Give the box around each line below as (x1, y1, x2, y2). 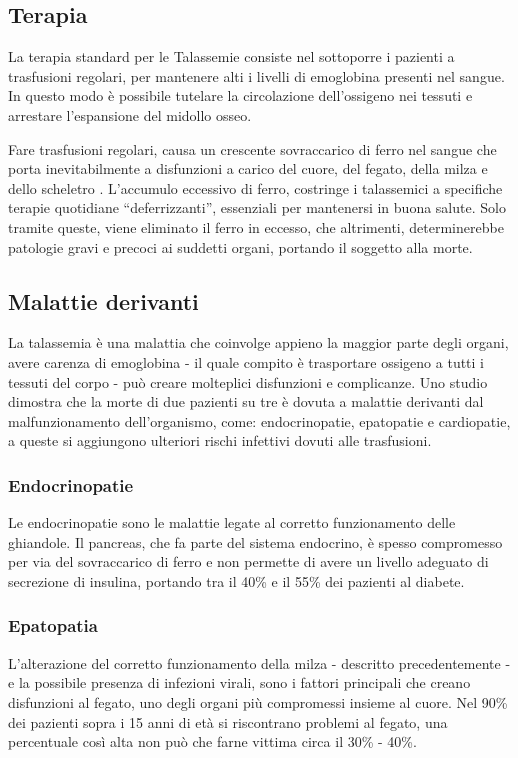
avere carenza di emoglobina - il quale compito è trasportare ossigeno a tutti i (8, 351, 484, 372)
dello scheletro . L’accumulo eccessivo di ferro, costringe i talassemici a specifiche (8, 177, 503, 198)
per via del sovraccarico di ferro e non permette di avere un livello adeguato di (8, 551, 489, 572)
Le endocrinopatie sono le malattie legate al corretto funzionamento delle (8, 512, 456, 533)
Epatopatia (8, 613, 98, 638)
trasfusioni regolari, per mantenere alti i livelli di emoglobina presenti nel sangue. (8, 65, 505, 86)
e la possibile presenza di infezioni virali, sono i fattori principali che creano (8, 672, 471, 693)
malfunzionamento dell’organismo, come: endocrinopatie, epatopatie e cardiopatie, (8, 410, 511, 431)
